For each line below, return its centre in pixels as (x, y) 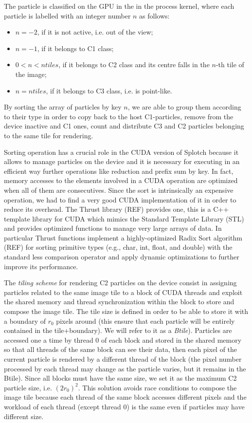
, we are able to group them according (184, 107)
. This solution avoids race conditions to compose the (157, 387)
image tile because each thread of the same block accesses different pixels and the (125, 397)
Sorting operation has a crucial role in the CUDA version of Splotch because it (121, 152)
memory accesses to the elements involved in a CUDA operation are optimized (121, 180)
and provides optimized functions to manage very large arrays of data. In (113, 228)
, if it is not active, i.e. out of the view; (95, 32)
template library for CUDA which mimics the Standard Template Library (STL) (124, 218)
